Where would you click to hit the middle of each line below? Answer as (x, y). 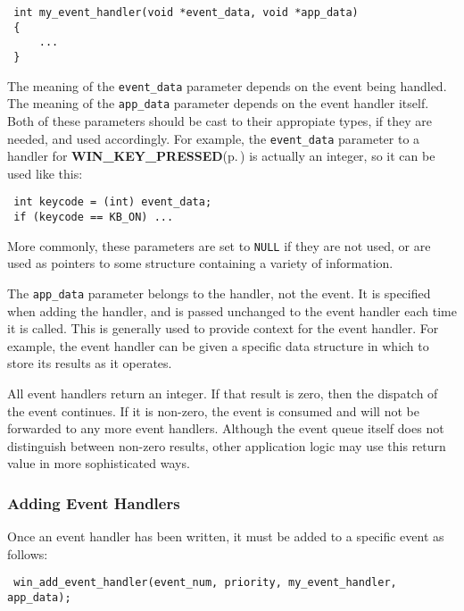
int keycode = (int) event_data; (113, 202)
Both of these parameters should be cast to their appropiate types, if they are (220, 120)
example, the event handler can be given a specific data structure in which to (218, 345)
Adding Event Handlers (94, 502)
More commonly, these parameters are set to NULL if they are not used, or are (219, 245)
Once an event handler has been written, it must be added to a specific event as (226, 536)
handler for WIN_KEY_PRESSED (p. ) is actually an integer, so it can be (221, 156)
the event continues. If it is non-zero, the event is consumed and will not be (213, 410)
